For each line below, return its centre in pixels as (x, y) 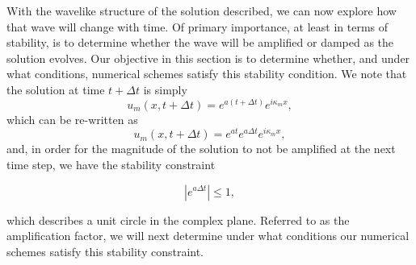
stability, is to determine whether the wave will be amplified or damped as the (200, 42)
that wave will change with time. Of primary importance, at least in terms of (197, 26)
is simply (165, 89)
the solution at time (56, 89)
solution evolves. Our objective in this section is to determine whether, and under (208, 58)
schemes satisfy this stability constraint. (105, 251)
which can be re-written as (72, 119)
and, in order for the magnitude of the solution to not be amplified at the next (201, 149)
